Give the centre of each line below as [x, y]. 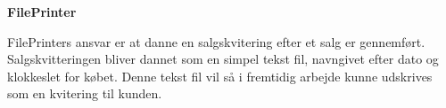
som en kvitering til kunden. [85, 93]
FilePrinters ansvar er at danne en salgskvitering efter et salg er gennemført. [216, 41]
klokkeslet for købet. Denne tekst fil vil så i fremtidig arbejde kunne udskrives [220, 76]
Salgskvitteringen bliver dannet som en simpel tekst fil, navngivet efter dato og [223, 59]
